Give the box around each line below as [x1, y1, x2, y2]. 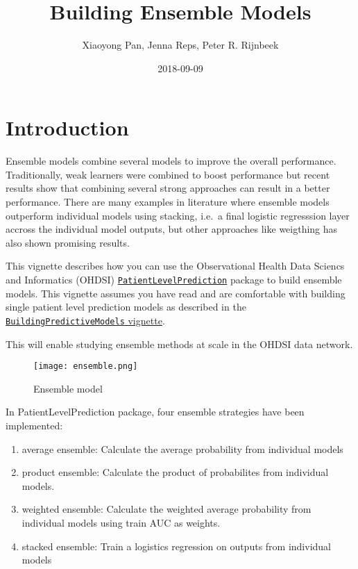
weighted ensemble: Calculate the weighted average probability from [22, 502, 312, 516]
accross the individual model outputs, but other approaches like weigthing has [6, 222, 338, 236]
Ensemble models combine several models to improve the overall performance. [6, 154, 336, 168]
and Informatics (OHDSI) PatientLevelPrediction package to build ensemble [6, 272, 342, 286]
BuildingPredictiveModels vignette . [6, 313, 165, 327]
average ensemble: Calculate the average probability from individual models [22, 441, 343, 456]
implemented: [6, 418, 63, 432]
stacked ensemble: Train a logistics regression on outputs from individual [22, 538, 331, 553]
